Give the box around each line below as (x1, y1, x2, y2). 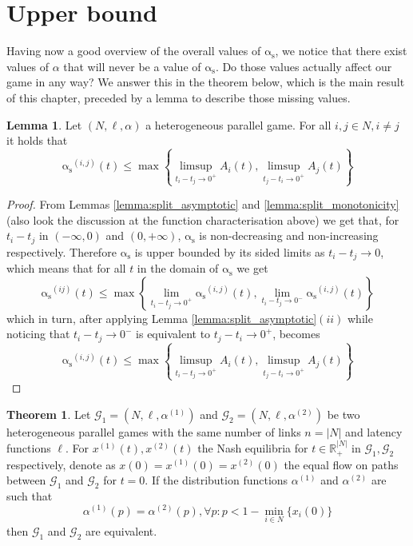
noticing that (6, 325, 70, 342)
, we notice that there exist (275, 42, 407, 59)
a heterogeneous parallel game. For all (145, 116, 332, 133)
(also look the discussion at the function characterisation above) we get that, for (6, 211, 399, 228)
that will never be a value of (63, 58, 201, 74)
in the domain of (137, 260, 219, 277)
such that (6, 487, 53, 504)
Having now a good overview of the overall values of (6, 42, 261, 59)
